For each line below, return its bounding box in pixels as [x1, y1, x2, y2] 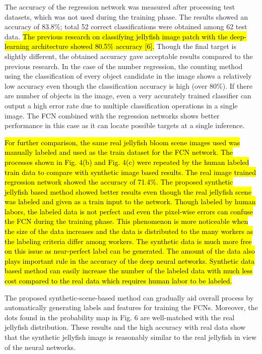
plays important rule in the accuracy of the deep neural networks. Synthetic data [5, 255, 255, 266]
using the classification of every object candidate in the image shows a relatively [5, 71, 252, 81]
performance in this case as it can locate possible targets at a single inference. [5, 120, 245, 131]
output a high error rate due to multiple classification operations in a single [5, 100, 238, 110]
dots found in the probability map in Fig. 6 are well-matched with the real [5, 312, 235, 322]
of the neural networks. [5, 341, 76, 352]
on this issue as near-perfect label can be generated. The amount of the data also [5, 246, 255, 256]
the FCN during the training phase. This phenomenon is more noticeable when [5, 216, 248, 226]
